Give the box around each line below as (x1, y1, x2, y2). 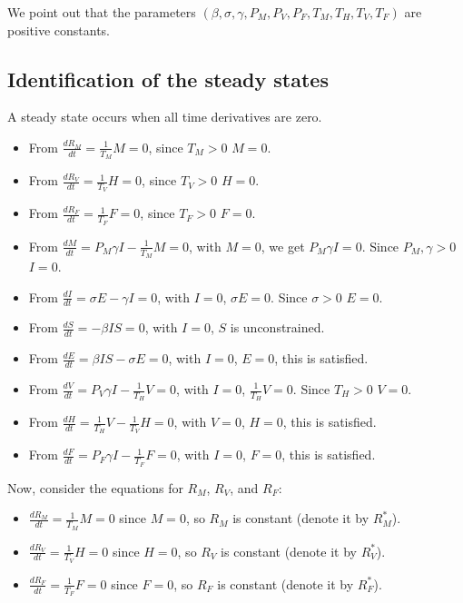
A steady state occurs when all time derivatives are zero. (7, 107, 322, 126)
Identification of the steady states (7, 64, 329, 93)
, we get (261, 236, 305, 255)
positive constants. (7, 20, 111, 39)
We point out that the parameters (7, 3, 196, 21)
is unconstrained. (230, 318, 325, 337)
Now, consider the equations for (7, 478, 183, 497)
